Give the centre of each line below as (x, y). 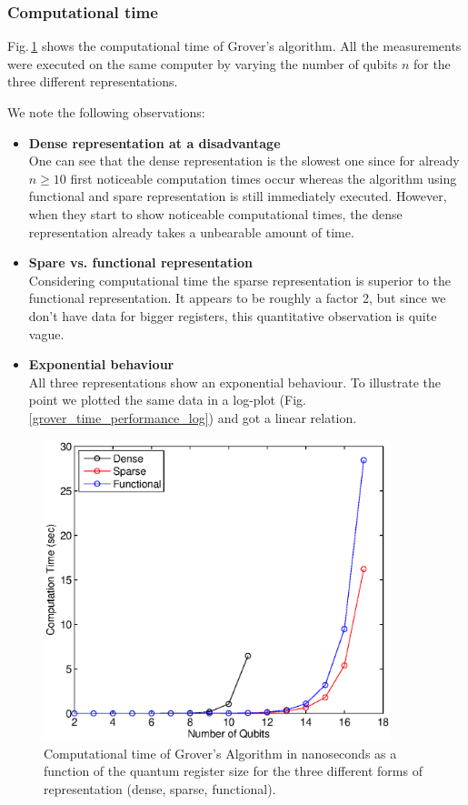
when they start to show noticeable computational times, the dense (215, 213)
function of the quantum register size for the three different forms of (233, 771)
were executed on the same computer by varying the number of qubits (203, 63)
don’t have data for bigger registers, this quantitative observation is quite (233, 315)
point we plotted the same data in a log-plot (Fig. (167, 400)
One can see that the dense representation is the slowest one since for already (244, 161)
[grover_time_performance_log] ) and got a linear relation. (193, 417)
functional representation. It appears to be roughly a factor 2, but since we (237, 298)
